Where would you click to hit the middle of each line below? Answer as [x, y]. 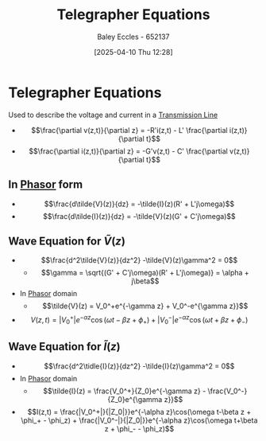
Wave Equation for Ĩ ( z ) [64, 347]
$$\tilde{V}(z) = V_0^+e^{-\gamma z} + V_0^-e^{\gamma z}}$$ [145, 306]
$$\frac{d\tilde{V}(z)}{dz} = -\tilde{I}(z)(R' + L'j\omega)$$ [139, 204]
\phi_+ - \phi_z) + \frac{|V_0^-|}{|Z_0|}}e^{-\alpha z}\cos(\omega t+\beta [139, 420]
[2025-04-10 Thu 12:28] [133, 52]
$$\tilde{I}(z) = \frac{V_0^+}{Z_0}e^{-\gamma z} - [125, 391]
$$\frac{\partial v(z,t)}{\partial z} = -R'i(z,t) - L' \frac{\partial [129, 130]
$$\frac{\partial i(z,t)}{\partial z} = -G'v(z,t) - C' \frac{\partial [128, 151]
